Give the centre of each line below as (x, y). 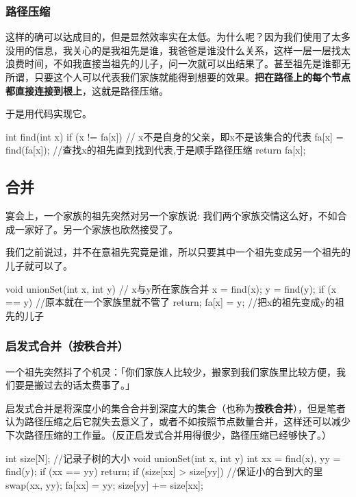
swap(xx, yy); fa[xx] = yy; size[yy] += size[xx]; (104, 484)
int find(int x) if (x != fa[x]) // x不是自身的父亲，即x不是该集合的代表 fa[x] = (175, 136)
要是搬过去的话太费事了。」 (75, 385)
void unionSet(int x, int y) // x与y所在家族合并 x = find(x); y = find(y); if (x (171, 288)
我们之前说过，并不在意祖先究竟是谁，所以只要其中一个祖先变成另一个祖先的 (178, 252)
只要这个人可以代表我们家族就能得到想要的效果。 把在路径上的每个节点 (192, 77)
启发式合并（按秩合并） (67, 346)
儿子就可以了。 (39, 265)
